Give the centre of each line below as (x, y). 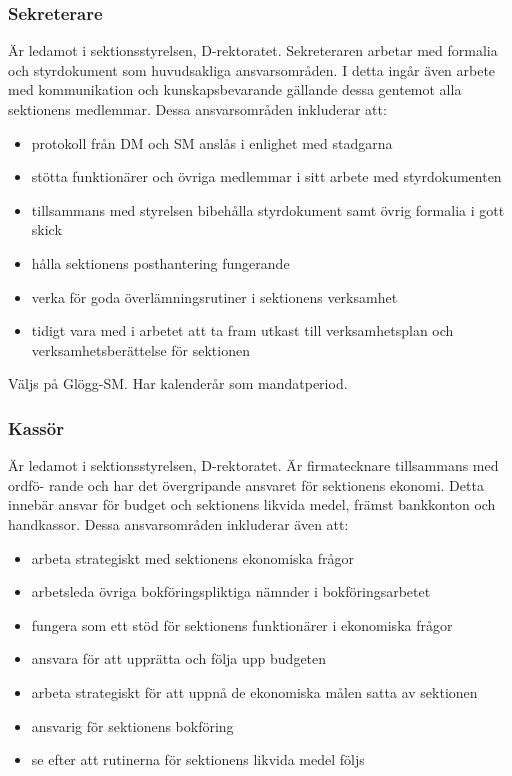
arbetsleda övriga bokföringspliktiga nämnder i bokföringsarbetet (231, 591)
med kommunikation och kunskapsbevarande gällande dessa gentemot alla (235, 89)
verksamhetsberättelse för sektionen (140, 349)
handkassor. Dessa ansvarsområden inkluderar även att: (178, 523)
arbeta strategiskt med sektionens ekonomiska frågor (192, 557)
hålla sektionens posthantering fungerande (160, 262)
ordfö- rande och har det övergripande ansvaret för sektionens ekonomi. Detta (246, 484)
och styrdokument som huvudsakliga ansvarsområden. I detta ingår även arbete (252, 69)
